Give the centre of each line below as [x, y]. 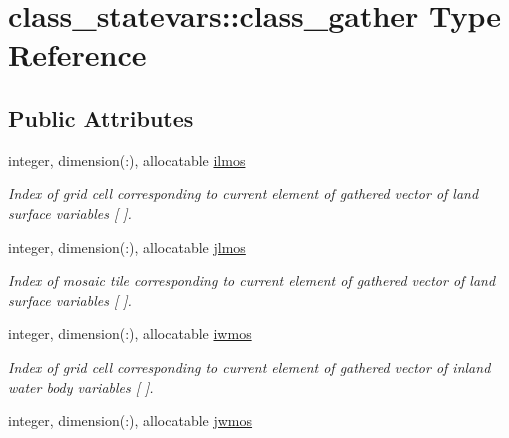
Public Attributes [101, 117]
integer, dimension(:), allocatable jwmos [130, 420]
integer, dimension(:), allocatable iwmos [130, 333]
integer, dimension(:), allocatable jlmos [127, 246]
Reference [77, 54]
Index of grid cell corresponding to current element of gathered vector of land [243, 193]
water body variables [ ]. [81, 386]
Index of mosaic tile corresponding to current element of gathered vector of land [252, 280]
